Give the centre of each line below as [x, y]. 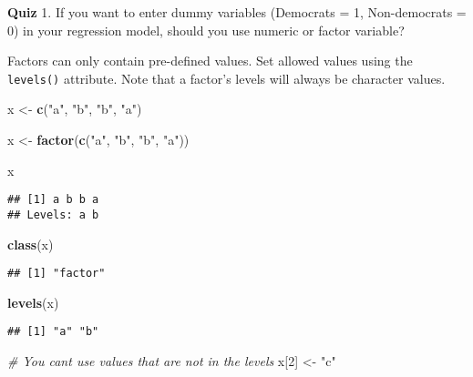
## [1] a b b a [53, 200]
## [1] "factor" [57, 274]
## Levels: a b [53, 214]
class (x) [31, 244]
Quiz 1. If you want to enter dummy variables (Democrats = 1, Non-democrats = [237, 12]
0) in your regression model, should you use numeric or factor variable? [206, 30]
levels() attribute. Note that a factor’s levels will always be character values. [226, 78]
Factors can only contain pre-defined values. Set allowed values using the [210, 61]
